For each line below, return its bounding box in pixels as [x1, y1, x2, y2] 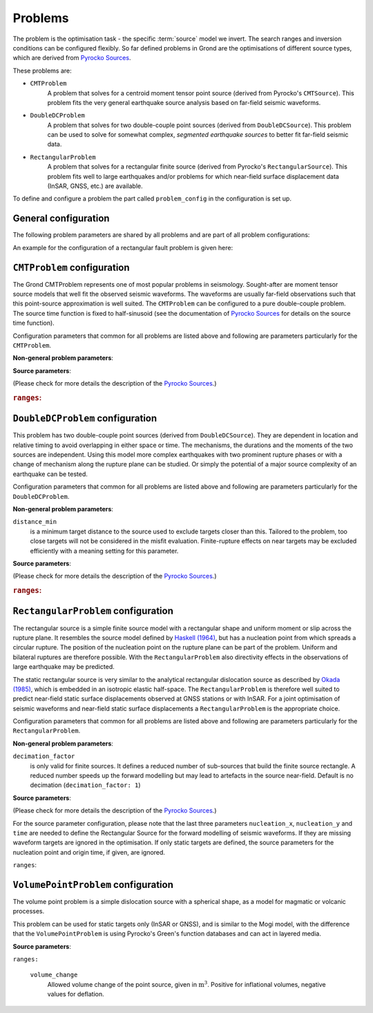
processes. [12, 907, 45, 916]
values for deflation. [47, 990, 105, 998]
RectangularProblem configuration [12, 605, 174, 617]
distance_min [12, 518, 57, 526]
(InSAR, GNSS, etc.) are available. [47, 182, 143, 190]
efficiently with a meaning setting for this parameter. [30, 547, 179, 555]
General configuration [12, 213, 110, 225]
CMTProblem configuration [12, 261, 131, 273]
